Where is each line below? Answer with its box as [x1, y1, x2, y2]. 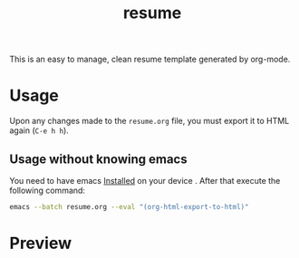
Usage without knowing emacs [9, 151, 188, 167]
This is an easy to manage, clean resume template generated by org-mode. [9, 53, 291, 65]
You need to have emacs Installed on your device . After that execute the [9, 175, 281, 186]
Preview [9, 234, 72, 253]
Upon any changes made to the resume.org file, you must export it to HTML [9, 116, 290, 127]
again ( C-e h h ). [9, 125, 70, 136]
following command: [9, 185, 86, 196]
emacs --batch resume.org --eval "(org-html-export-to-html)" [9, 202, 249, 211]
